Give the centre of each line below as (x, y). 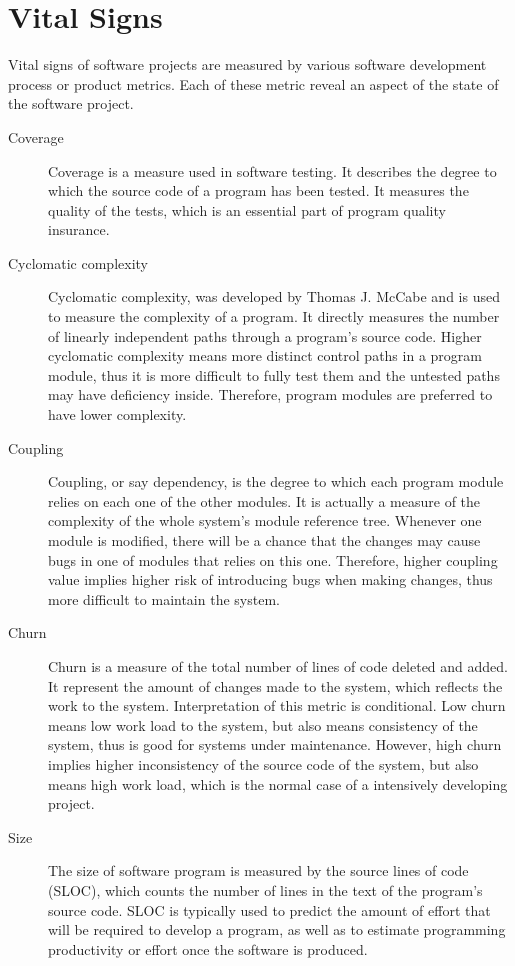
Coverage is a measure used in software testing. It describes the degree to (272, 170)
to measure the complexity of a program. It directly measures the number (274, 316)
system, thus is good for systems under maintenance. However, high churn (275, 744)
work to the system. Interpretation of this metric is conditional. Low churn (277, 705)
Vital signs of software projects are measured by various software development (247, 64)
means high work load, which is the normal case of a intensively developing (278, 783)
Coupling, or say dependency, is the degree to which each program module (276, 481)
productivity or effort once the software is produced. (208, 948)
